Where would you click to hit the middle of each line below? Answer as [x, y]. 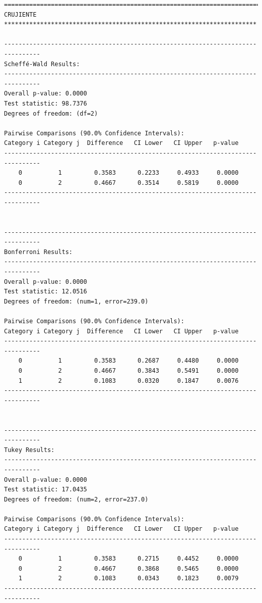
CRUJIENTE [20, 14]
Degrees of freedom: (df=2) [51, 113]
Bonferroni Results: [39, 252]
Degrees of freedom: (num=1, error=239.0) [76, 301]
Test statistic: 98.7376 [46, 103]
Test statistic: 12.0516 [46, 292]
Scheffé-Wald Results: [42, 64]
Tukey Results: [29, 450]
